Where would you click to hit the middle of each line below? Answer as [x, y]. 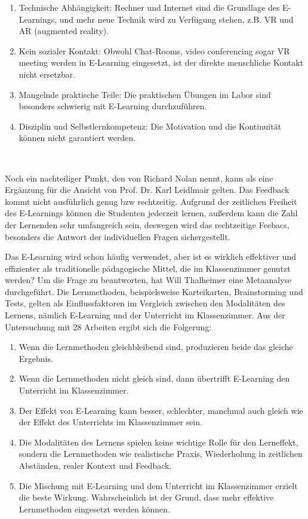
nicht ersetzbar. [47, 74]
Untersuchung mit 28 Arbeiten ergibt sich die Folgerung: [108, 326]
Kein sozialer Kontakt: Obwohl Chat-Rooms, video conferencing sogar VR [154, 50]
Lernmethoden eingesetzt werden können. [94, 509]
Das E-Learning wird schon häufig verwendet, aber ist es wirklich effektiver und [151, 257]
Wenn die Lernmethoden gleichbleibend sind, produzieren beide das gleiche [156, 347]
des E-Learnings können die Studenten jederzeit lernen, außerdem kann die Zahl [151, 213]
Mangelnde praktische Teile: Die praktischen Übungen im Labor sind [145, 94]
